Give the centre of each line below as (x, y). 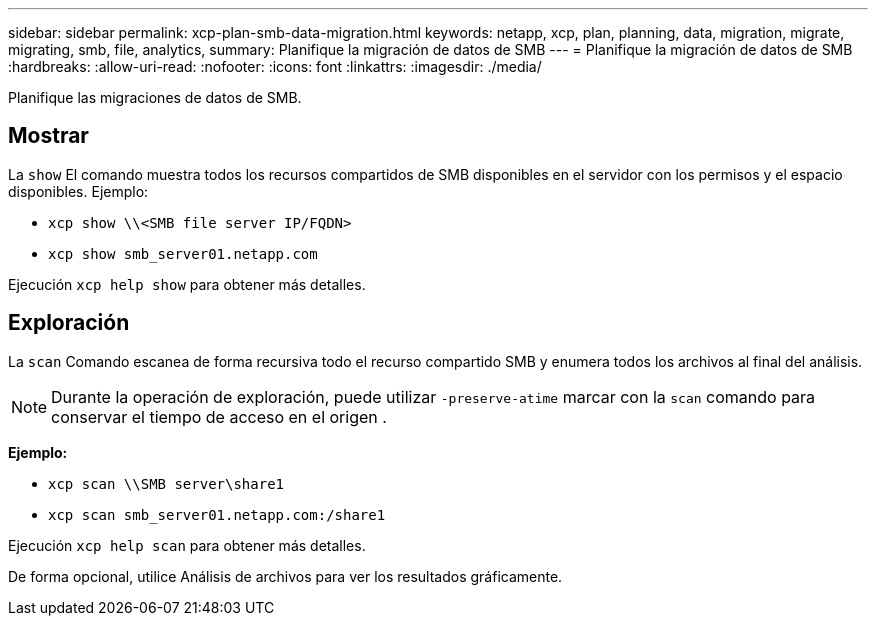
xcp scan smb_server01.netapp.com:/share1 (217, 514)
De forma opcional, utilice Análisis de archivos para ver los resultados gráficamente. (285, 576)
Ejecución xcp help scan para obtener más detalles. (187, 545)
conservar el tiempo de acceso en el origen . (219, 416)
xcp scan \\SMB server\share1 (166, 483)
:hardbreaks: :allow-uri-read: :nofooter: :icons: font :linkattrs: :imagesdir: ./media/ (275, 66)
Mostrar (48, 136)
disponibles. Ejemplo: (78, 191)
